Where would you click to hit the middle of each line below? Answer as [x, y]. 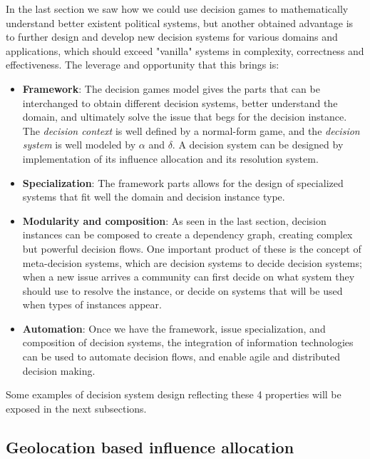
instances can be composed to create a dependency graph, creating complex [187, 234]
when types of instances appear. [92, 304]
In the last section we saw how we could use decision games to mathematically [177, 9]
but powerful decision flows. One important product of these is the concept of [192, 248]
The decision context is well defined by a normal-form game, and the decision [191, 130]
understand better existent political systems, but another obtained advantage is [180, 22]
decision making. [59, 370]
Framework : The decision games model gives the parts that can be [171, 88]
